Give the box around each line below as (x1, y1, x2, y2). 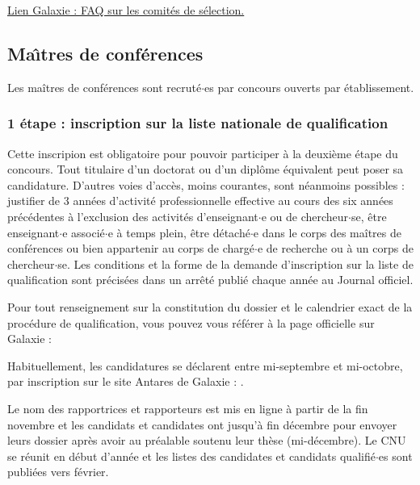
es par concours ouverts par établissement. (204, 78, 414, 95)
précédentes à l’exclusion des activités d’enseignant (7, 207, 258, 224)
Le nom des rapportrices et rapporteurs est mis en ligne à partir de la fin (7, 399, 368, 416)
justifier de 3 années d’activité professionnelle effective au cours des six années (7, 192, 393, 209)
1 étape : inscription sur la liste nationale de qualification (7, 113, 388, 133)
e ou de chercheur (261, 207, 349, 224)
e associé (62, 224, 105, 240)
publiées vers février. (7, 463, 109, 480)
